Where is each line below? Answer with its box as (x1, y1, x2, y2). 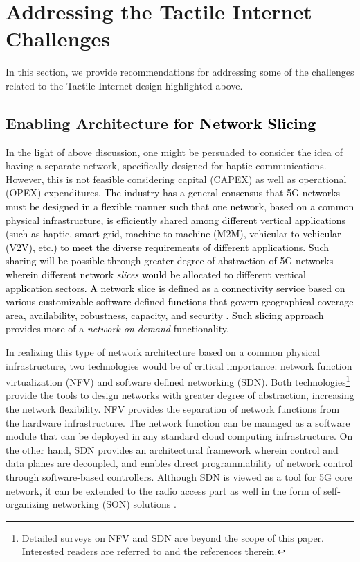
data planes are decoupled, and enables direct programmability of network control (6, 456, 353, 470)
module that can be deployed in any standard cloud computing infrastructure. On (6, 429, 353, 443)
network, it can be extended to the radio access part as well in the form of (6, 483, 321, 497)
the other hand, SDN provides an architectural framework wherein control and (6, 442, 339, 457)
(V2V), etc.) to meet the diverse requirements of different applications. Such (6, 239, 330, 254)
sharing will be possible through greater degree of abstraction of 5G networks (6, 253, 334, 268)
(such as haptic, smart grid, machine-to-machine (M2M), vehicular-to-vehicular (6, 226, 341, 241)
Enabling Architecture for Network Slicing (6, 112, 316, 133)
